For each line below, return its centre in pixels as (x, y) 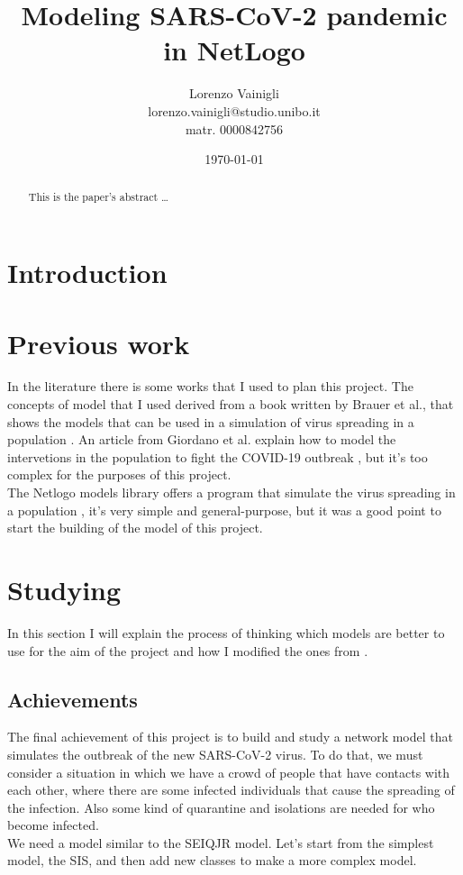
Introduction (87, 273)
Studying (64, 589)
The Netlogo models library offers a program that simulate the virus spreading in (231, 492)
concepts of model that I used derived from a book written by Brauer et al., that (231, 404)
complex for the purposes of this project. (119, 474)
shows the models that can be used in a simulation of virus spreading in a (211, 421)
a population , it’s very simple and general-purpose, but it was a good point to (224, 510)
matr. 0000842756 (234, 128)
